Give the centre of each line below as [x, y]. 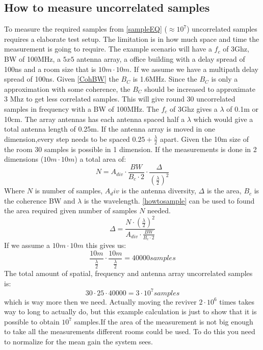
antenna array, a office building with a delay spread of [161, 58]
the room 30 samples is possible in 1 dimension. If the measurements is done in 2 [130, 149]
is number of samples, [69, 191]
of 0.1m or [242, 108]
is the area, [224, 191]
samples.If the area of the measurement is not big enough [164, 321]
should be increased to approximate [200, 89]
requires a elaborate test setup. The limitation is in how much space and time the [132, 39]
